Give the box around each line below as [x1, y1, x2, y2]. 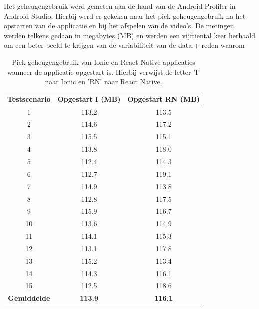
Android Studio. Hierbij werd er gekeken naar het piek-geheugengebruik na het [4, 10, 246, 21]
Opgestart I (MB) [57, 93, 121, 104]
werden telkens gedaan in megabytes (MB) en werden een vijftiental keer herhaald [4, 30, 255, 40]
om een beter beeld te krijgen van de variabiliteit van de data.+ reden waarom [4, 40, 245, 50]
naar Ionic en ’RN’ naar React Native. [45, 76, 162, 87]
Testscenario [7, 93, 51, 104]
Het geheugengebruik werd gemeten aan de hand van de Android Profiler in [4, 1, 236, 11]
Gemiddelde [8, 293, 50, 303]
